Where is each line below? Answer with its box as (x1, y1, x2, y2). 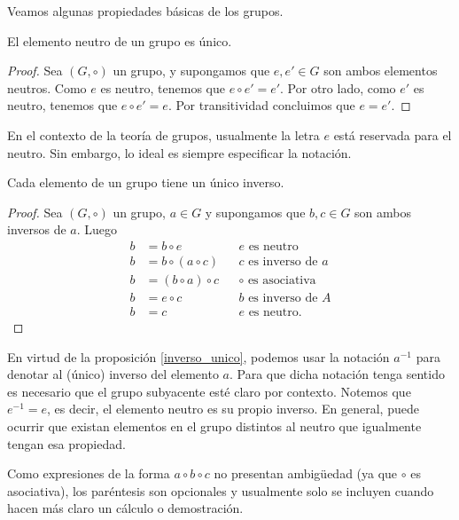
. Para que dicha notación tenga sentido (229, 365, 445, 383)
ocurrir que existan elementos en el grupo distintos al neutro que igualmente (7, 417, 422, 436)
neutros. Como (7, 78, 87, 97)
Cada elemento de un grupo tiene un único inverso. (7, 173, 284, 192)
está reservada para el (333, 125, 452, 144)
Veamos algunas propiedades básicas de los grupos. (7, 2, 284, 20)
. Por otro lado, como (280, 78, 396, 97)
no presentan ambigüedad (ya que (214, 464, 398, 483)
